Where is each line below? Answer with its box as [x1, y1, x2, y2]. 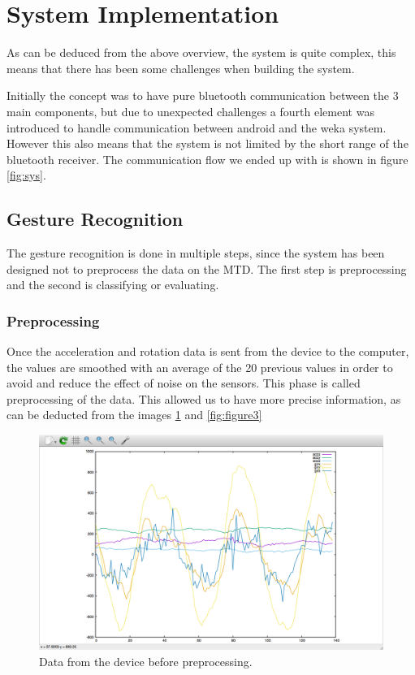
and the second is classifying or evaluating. [6, 276, 219, 293]
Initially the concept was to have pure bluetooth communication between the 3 [6, 87, 399, 104]
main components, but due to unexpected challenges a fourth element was [6, 102, 374, 119]
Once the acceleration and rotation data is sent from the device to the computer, [6, 343, 409, 360]
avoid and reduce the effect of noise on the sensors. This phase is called [6, 374, 361, 392]
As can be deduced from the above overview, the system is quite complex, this [6, 44, 396, 61]
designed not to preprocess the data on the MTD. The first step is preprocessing [6, 260, 407, 277]
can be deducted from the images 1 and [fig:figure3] [6, 406, 262, 423]
